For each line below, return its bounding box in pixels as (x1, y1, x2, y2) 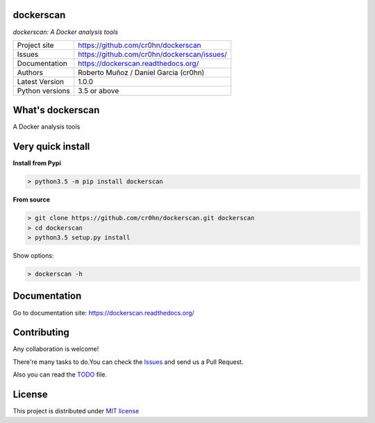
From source (12, 195, 51, 204)
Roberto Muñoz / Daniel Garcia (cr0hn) (77, 67, 205, 77)
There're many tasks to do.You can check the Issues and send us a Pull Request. (12, 358, 244, 366)
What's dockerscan (12, 104, 100, 116)
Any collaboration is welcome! (12, 345, 99, 354)
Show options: (12, 251, 54, 260)
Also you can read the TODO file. (12, 370, 108, 379)
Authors (17, 67, 43, 77)
